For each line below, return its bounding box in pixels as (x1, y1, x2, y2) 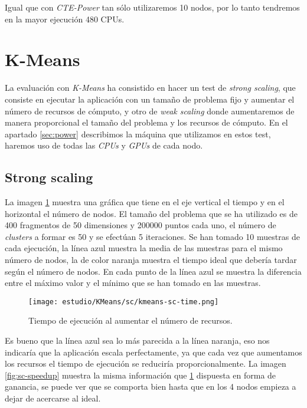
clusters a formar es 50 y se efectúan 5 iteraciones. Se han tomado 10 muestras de (5, 230, 300, 242)
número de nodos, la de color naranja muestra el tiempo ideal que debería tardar (5, 254, 297, 266)
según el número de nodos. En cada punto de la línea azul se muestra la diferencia (5, 265, 302, 277)
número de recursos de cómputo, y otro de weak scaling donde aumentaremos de (5, 104, 295, 117)
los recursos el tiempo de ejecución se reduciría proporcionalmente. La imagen (5, 357, 286, 370)
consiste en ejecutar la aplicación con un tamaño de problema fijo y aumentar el (5, 93, 295, 105)
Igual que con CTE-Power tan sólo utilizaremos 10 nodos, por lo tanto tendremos (5, 1, 300, 13)
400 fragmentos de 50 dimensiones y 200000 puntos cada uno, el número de (5, 219, 276, 231)
